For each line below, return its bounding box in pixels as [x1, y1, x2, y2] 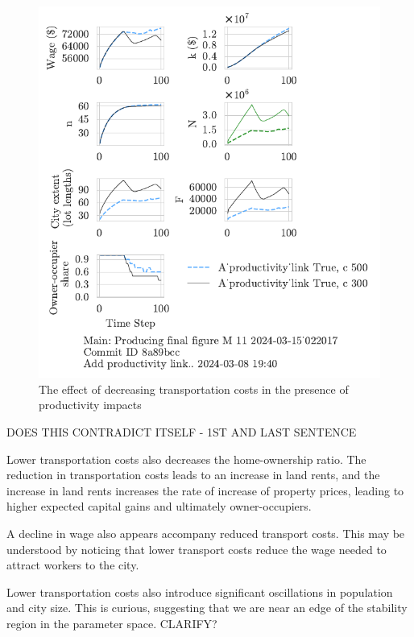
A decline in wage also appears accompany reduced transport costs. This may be [6, 524, 405, 541]
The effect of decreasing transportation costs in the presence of [39, 380, 349, 397]
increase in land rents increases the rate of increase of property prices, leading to [6, 482, 404, 498]
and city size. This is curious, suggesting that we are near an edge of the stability [6, 599, 408, 616]
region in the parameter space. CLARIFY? [6, 614, 217, 631]
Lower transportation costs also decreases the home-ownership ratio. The [6, 450, 366, 467]
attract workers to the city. [6, 556, 139, 573]
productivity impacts [39, 396, 142, 413]
